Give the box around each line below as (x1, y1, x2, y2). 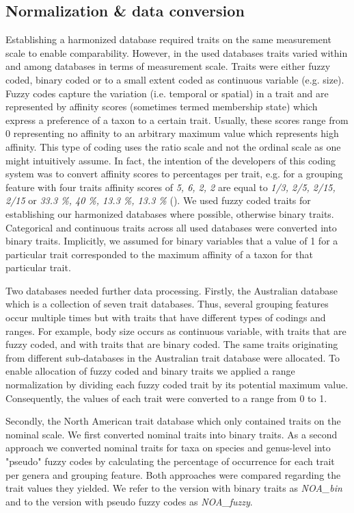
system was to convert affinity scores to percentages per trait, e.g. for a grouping (5, 166, 343, 181)
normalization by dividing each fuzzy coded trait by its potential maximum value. (5, 377, 349, 392)
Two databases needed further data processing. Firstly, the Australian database (5, 283, 338, 297)
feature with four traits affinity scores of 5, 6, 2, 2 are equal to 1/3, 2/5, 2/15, (5, 179, 336, 194)
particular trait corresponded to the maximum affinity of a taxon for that (5, 247, 313, 261)
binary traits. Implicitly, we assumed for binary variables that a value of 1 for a (5, 234, 338, 248)
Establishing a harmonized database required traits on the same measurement (5, 32, 331, 47)
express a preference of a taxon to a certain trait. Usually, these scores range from (5, 112, 349, 127)
